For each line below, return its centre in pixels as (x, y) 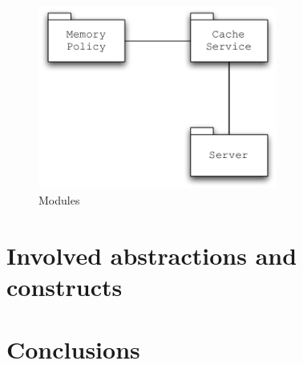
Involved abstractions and (152, 255)
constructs (65, 286)
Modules (59, 199)
